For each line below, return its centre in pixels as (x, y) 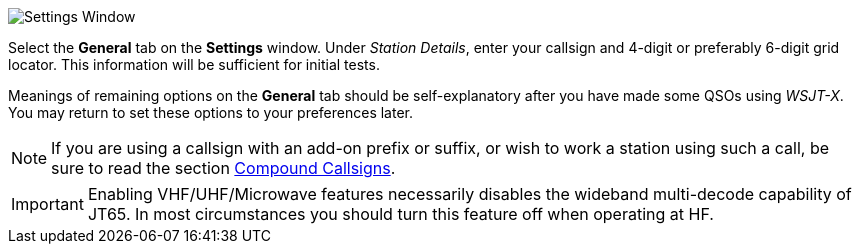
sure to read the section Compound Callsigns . (223, 168)
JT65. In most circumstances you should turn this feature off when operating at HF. (400, 214)
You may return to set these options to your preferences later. (211, 112)
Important (47, 204)
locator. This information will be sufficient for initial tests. (194, 64)
